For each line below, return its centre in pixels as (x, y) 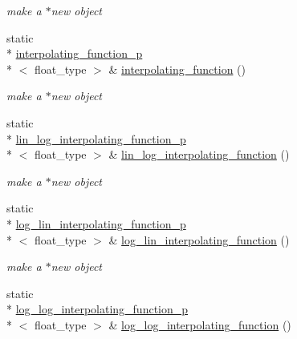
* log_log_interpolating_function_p (98, 309)
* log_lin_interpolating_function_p (96, 223)
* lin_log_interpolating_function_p (96, 138)
